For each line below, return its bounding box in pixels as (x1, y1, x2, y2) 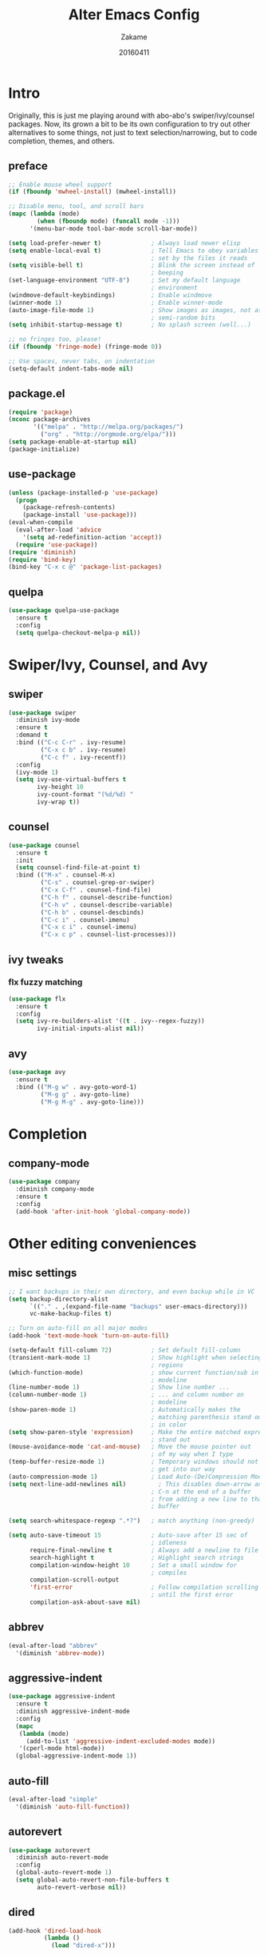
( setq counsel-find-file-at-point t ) (15, 864, 141, 872)
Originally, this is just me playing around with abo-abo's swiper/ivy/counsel (8, 110, 255, 120)
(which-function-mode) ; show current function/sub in (8, 1369, 259, 1377)
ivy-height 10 (37, 783, 84, 792)
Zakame (120, 32, 148, 42)
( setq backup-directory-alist (8, 1295, 109, 1303)
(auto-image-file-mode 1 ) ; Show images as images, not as (8, 306, 262, 314)
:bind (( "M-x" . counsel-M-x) (15, 871, 116, 880)
